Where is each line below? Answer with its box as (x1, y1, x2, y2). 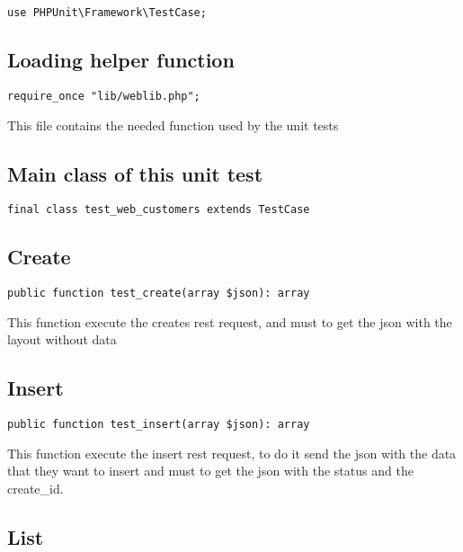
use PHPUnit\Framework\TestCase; (7, 6, 207, 19)
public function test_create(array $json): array (7, 287, 310, 300)
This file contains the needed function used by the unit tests (7, 115, 339, 134)
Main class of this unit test (7, 159, 263, 187)
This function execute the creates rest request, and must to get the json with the (7, 312, 452, 331)
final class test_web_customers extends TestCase (7, 203, 310, 217)
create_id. (7, 479, 64, 498)
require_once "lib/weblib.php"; (7, 89, 200, 102)
